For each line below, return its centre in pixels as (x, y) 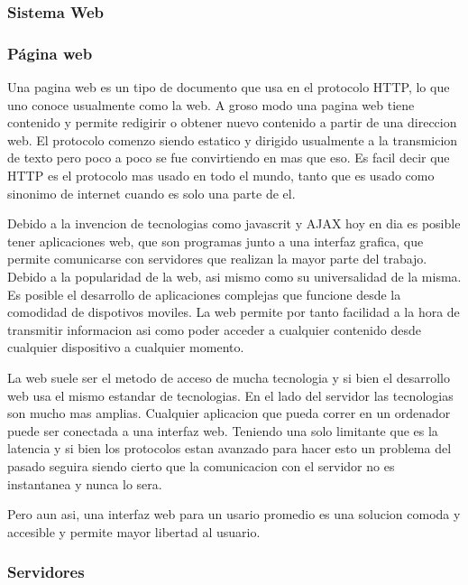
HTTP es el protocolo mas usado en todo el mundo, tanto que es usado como (221, 176)
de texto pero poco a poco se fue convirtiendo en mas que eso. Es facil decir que (229, 158)
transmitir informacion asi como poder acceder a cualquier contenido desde (214, 329)
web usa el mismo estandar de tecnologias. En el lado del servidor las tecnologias (230, 395)
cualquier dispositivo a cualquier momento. (126, 347)
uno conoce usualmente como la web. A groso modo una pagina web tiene (211, 104)
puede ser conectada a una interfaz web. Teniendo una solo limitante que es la (223, 430)
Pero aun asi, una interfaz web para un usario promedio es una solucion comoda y (234, 514)
